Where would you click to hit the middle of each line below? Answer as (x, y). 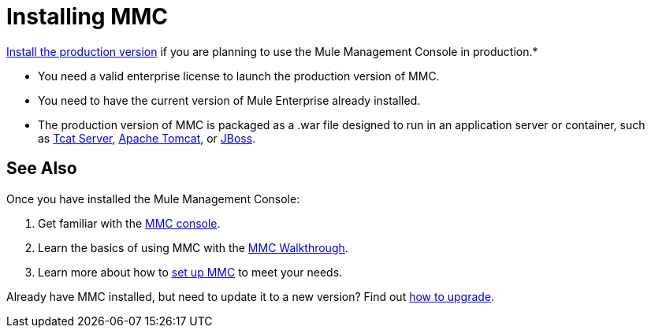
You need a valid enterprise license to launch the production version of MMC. (239, 76)
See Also (42, 169)
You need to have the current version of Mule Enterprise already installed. (229, 100)
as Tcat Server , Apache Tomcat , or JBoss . (147, 138)
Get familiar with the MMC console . (129, 223)
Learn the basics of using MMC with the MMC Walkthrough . (193, 247)
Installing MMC (87, 17)
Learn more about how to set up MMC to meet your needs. (190, 272)
